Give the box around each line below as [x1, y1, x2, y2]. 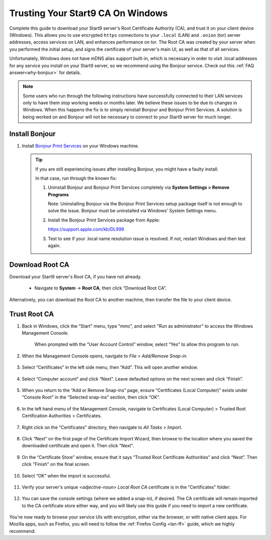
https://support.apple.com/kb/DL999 [48, 226, 124, 233]
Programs [48, 191, 69, 197]
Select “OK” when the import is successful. [22, 473, 111, 479]
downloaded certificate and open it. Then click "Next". [22, 443, 134, 449]
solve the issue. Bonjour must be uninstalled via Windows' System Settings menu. [48, 208, 217, 214]
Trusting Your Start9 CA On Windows [9, 8, 168, 19]
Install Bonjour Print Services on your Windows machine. [22, 142, 139, 148]
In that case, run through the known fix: [35, 175, 117, 181]
